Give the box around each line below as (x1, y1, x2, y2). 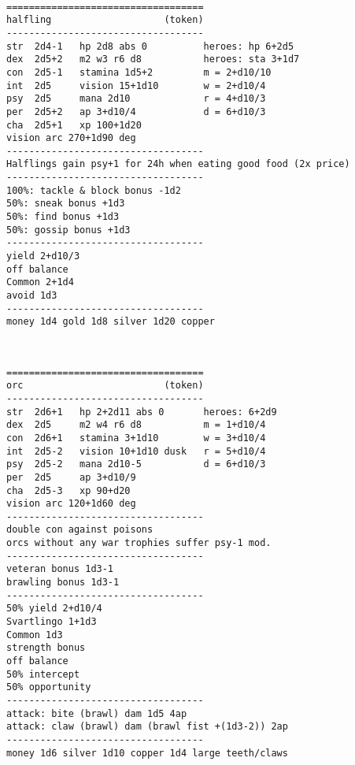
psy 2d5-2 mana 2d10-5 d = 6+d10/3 (6, 459, 266, 470)
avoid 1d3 (6, 290, 57, 302)
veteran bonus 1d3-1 (6, 563, 114, 575)
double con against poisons (6, 524, 153, 536)
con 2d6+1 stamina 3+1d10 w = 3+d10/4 (6, 432, 266, 444)
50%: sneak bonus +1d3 (6, 198, 125, 210)
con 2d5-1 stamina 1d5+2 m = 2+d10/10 (6, 66, 272, 78)
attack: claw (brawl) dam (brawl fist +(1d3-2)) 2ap (6, 721, 288, 733)
